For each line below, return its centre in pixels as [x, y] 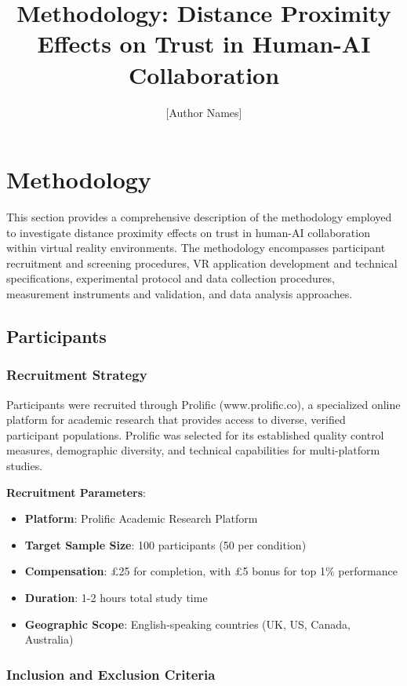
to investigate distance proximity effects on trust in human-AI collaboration [188, 232]
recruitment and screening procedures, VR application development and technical [202, 263]
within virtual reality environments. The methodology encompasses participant [196, 248]
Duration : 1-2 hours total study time [116, 597]
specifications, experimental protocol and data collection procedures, [171, 278]
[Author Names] [204, 112]
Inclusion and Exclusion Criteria [111, 674]
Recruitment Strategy [77, 375]
